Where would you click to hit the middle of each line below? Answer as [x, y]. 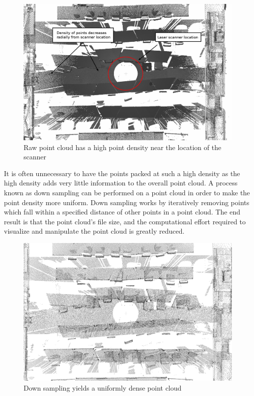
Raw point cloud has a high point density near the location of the [123, 147]
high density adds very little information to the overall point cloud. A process [121, 183]
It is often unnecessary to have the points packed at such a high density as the [122, 173]
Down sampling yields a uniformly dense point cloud [103, 387]
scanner [35, 157]
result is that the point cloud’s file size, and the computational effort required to [125, 221]
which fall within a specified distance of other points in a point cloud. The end [122, 212]
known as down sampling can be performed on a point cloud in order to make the [127, 192]
